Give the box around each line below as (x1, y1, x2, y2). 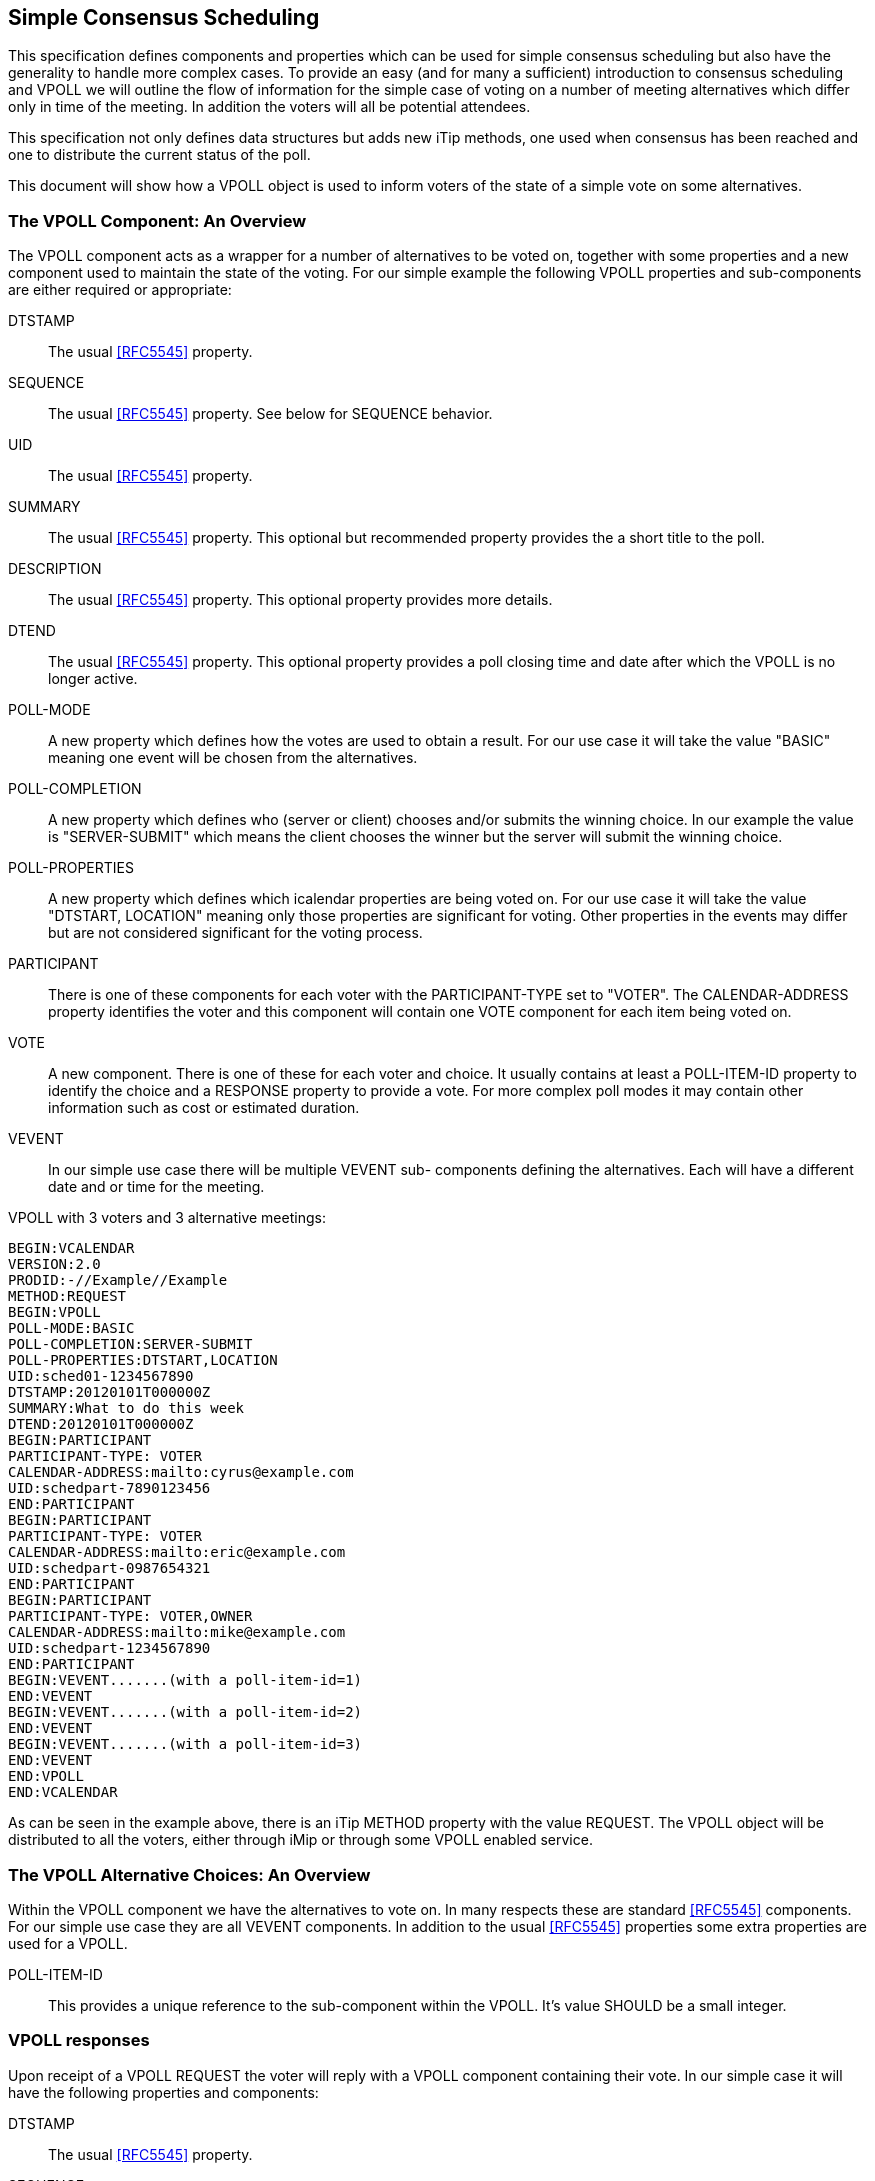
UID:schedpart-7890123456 (8, 1480, 211, 1497)
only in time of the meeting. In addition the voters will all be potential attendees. (8, 98, 531, 116)
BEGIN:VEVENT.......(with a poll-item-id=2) (8, 1704, 363, 1721)
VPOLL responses (8, 2030, 150, 2051)
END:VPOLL (8, 1768, 84, 1785)
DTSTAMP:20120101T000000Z (8, 1384, 211, 1401)
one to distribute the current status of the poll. (8, 146, 311, 164)
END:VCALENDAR (8, 1784, 118, 1801)
